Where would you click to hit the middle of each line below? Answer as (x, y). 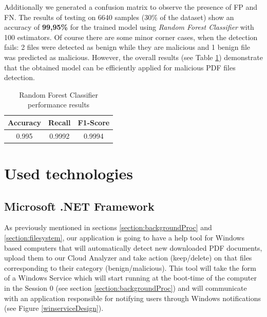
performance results (59, 105)
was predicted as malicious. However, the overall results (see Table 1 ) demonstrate (133, 57)
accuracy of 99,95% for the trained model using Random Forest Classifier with (129, 27)
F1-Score (94, 122)
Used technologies (69, 173)
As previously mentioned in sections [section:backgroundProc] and (108, 227)
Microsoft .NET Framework (79, 206)
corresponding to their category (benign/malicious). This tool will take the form (130, 267)
